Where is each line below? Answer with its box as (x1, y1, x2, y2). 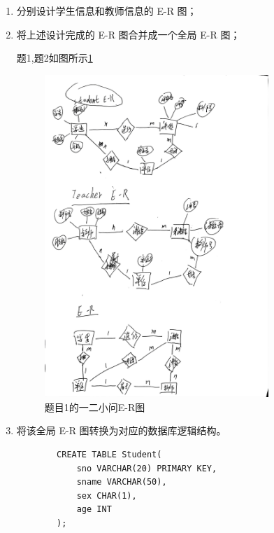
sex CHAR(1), (76, 490, 137, 501)
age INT (76, 504, 112, 515)
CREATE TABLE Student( (57, 450, 162, 459)
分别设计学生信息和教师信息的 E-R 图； (16, 4, 197, 18)
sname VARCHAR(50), (76, 477, 167, 487)
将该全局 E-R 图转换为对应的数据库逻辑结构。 (16, 423, 226, 438)
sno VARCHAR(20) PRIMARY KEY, (76, 463, 217, 473)
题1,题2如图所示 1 (16, 50, 93, 65)
